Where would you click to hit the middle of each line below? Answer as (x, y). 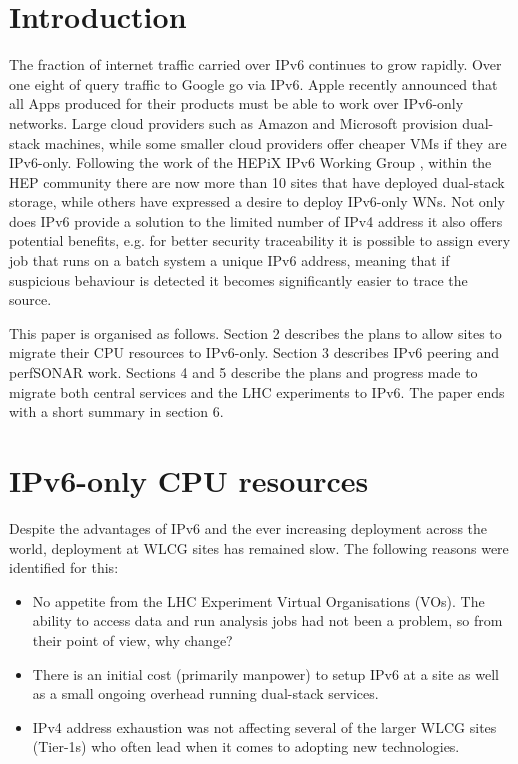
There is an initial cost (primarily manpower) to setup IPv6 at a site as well (265, 673)
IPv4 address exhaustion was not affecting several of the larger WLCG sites (264, 726)
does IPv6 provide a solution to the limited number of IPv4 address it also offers (256, 220)
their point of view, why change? (132, 639)
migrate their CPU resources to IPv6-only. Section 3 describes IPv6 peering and (254, 352)
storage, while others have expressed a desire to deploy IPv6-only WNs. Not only (257, 201)
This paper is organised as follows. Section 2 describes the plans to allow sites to (255, 332)
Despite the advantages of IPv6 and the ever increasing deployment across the (248, 527)
